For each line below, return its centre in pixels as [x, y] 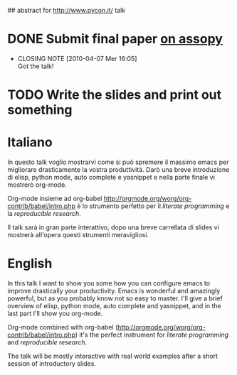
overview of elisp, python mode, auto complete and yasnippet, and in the [115, 306]
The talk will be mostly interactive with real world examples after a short [113, 356]
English [30, 264]
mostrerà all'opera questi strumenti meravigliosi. [78, 235]
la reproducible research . [44, 214]
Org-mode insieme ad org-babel [55, 199]
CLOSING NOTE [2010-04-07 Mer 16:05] [77, 58]
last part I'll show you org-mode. [55, 313]
